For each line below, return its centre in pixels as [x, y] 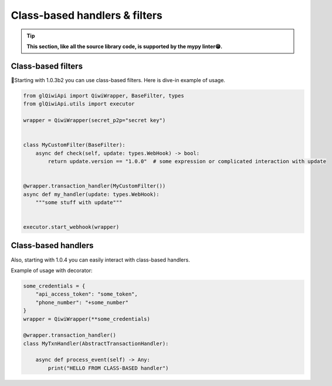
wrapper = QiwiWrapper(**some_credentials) [87, 319]
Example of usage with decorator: [52, 270]
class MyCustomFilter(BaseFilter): [74, 145]
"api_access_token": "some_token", [87, 294]
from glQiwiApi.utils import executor [79, 104]
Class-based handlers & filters [87, 15]
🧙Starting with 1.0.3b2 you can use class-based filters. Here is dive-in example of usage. [118, 80]
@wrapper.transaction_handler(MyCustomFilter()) [94, 186]
